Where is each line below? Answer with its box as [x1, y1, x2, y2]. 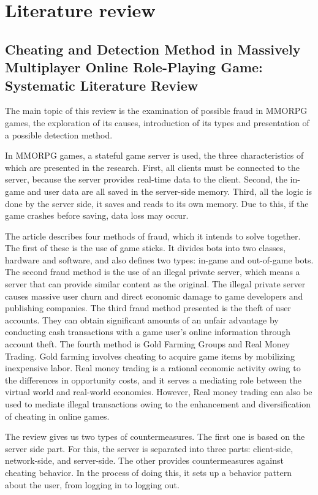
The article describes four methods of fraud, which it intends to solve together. [5, 229, 301, 242]
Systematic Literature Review [5, 75, 199, 94]
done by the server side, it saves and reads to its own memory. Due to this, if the [5, 197, 309, 210]
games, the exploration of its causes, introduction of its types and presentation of [5, 116, 309, 129]
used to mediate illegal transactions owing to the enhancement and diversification [5, 398, 311, 410]
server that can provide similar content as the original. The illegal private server [5, 278, 306, 290]
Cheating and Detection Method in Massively [5, 39, 301, 58]
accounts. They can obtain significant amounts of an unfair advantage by [5, 313, 279, 326]
